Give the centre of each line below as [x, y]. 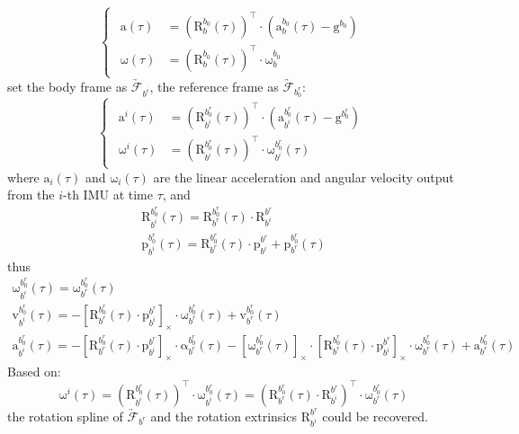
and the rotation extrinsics [224, 416]
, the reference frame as [214, 86]
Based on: [34, 371]
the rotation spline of [65, 416]
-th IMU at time [108, 195]
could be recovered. [375, 416]
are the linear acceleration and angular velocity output [304, 177]
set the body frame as [67, 86]
